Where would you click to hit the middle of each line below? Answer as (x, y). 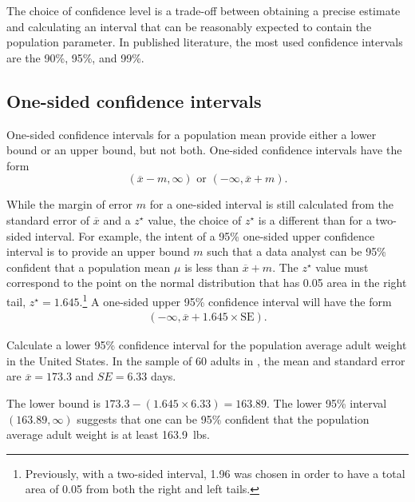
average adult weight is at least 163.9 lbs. (108, 434)
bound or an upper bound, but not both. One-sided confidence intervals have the (204, 150)
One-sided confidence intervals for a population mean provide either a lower (192, 134)
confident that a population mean (89, 267)
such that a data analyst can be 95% (296, 251)
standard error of (48, 219)
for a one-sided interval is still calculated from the (271, 204)
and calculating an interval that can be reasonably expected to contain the (189, 26)
